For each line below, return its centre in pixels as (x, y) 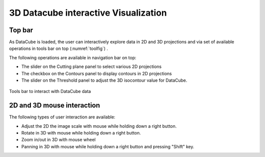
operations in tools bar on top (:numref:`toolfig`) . (58, 48)
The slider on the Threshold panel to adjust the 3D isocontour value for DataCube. (104, 80)
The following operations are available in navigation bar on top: (73, 57)
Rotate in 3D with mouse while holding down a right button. (81, 133)
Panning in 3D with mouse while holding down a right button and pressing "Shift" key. (108, 146)
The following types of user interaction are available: (62, 117)
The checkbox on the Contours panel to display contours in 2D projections (96, 73)
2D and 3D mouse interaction (54, 105)
